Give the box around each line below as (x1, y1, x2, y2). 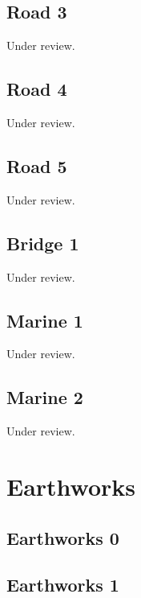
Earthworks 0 (6, 525, 119, 550)
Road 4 (6, 76, 67, 101)
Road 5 (6, 153, 67, 178)
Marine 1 (6, 307, 83, 332)
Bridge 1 (6, 230, 79, 255)
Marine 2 (6, 385, 83, 410)
